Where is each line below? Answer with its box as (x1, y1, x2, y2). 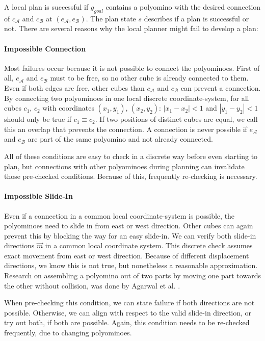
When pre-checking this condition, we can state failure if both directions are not (4, 297, 255, 308)
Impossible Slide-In (4, 191, 73, 201)
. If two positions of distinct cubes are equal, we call (95, 114, 258, 124)
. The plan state (86, 13, 136, 23)
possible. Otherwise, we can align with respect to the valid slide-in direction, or (4, 307, 252, 318)
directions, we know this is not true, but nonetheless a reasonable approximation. (4, 260, 258, 271)
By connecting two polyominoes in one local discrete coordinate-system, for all (4, 92, 249, 103)
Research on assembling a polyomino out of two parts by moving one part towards (4, 270, 261, 281)
